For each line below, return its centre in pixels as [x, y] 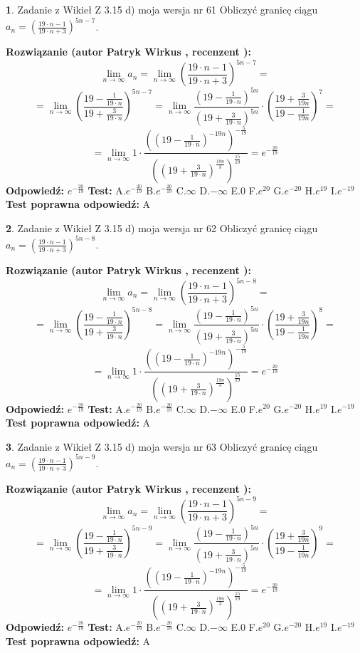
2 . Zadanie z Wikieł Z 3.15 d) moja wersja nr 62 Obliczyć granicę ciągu [162, 228]
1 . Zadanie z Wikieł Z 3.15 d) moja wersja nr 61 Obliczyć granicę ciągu [162, 9]
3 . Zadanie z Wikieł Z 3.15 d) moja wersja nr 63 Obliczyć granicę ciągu [162, 446]
